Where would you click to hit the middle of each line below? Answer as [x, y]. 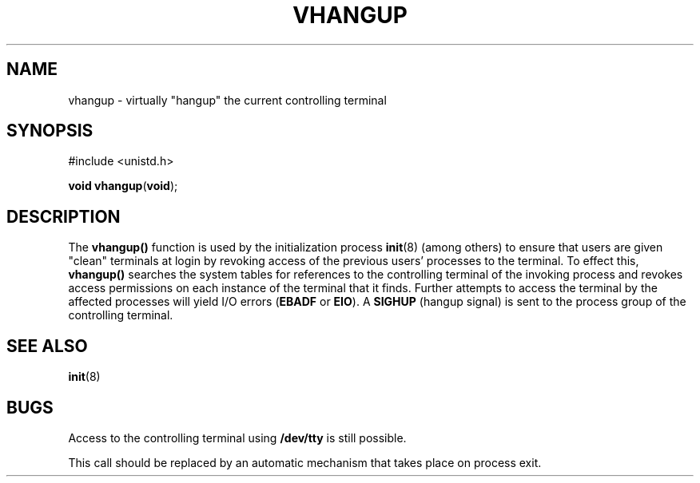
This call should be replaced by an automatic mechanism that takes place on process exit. [305, 462]
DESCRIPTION [64, 216]
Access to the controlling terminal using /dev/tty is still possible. [237, 437]
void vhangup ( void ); [123, 186]
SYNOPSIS [50, 131]
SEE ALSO [47, 346]
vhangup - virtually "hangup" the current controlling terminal [227, 100]
